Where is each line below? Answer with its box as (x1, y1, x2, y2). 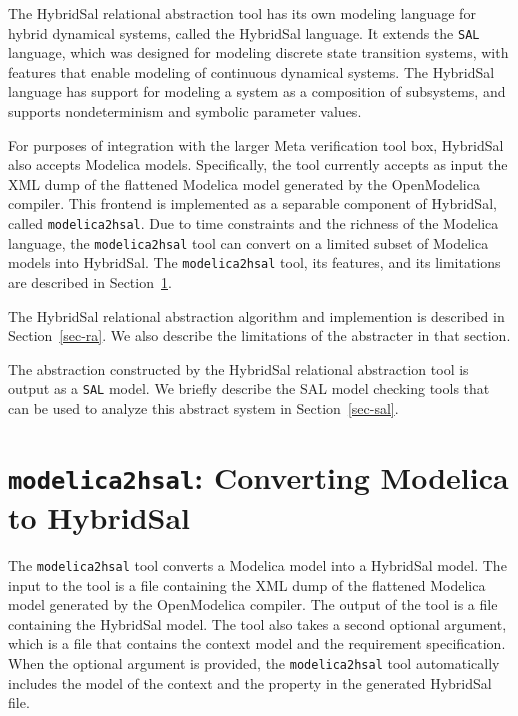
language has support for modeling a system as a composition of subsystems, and (8, 81, 506, 102)
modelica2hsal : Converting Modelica (8, 456, 509, 497)
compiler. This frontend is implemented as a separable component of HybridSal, (8, 193, 497, 214)
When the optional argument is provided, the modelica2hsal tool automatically (8, 653, 500, 674)
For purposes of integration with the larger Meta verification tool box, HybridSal (8, 134, 504, 155)
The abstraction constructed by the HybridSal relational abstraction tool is (8, 358, 469, 379)
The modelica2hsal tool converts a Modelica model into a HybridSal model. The (8, 555, 507, 576)
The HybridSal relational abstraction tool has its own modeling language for (8, 3, 476, 23)
